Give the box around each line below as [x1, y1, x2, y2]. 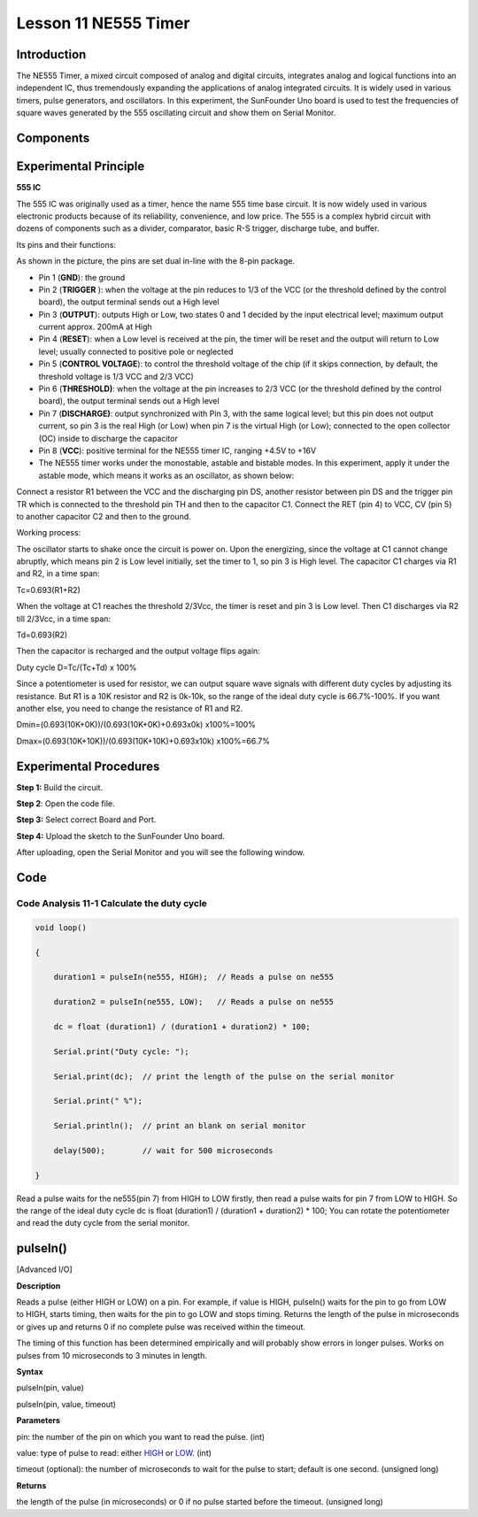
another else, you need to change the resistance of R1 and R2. [16, 704, 243, 713]
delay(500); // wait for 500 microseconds [53, 1145, 274, 1155]
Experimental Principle [16, 159, 145, 174]
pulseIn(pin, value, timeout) [16, 1398, 117, 1409]
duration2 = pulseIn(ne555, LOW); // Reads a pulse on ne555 [53, 997, 335, 1007]
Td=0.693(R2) [16, 629, 68, 641]
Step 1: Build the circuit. [16, 782, 104, 792]
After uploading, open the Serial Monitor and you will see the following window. [16, 847, 305, 858]
